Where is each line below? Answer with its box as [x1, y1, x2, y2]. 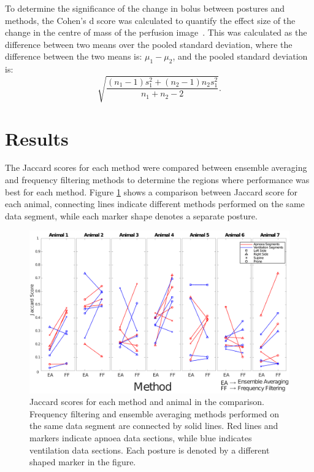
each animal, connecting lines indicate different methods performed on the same [5, 197, 305, 210]
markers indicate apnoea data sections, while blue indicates [29, 431, 252, 444]
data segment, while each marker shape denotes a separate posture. [5, 209, 258, 222]
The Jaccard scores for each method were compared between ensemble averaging [5, 161, 307, 174]
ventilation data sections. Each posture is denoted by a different [29, 443, 270, 456]
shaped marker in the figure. [29, 455, 136, 468]
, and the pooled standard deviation [172, 50, 308, 63]
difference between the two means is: [5, 50, 142, 63]
